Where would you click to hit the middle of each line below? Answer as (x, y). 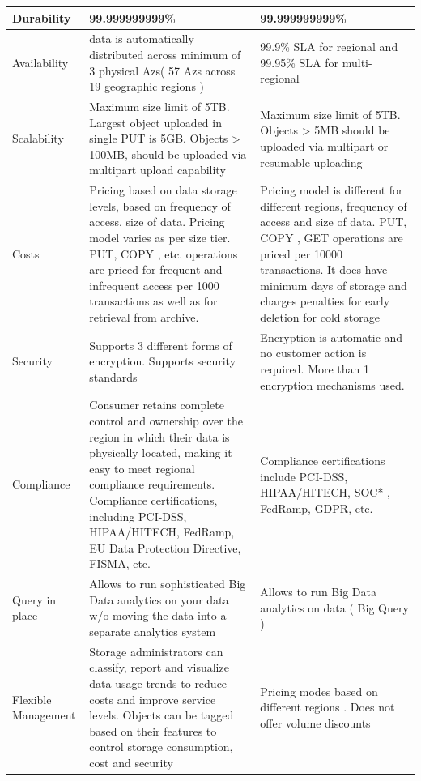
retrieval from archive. (144, 316)
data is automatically (142, 38)
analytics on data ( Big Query (334, 607)
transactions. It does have (324, 269)
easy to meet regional (142, 468)
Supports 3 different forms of (161, 345)
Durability (42, 17)
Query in (34, 599)
